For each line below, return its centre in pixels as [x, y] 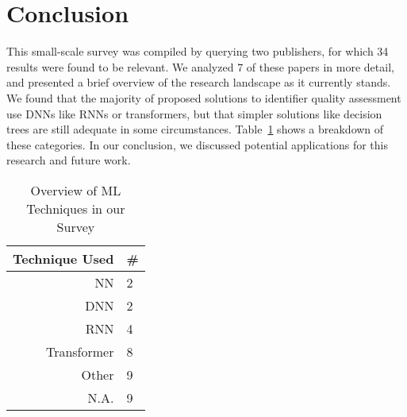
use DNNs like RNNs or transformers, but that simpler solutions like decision [194, 113]
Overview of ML [76, 190]
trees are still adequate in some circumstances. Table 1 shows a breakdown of [195, 129]
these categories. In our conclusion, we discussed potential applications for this [197, 144]
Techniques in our [76, 208]
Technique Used [63, 258]
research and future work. [69, 160]
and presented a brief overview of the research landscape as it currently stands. [199, 82]
